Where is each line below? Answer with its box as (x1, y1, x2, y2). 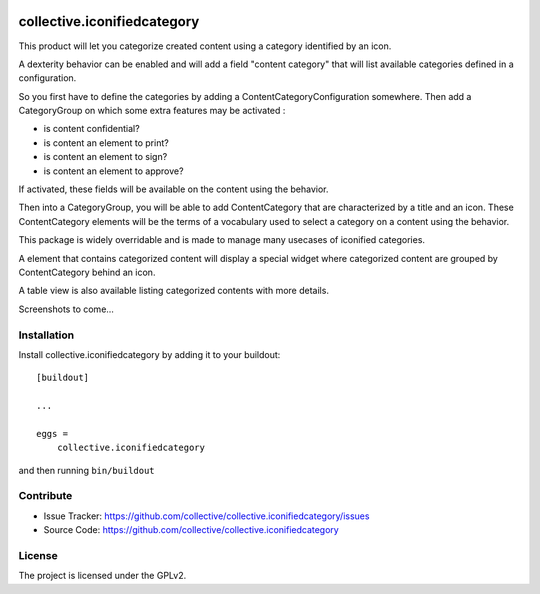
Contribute (18, 489, 73, 503)
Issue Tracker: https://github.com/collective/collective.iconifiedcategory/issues (43, 510, 370, 522)
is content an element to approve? (43, 165, 184, 177)
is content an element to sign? (43, 151, 168, 163)
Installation (18, 328, 75, 342)
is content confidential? (43, 123, 140, 135)
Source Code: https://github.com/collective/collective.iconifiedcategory (43, 524, 339, 536)
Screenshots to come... (18, 303, 115, 315)
